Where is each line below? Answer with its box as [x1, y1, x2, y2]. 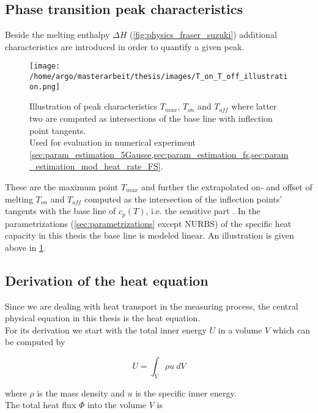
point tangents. [29, 124, 86, 136]
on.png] [29, 82, 61, 91]
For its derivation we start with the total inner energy [5, 323, 207, 336]
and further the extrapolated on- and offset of [141, 180, 312, 193]
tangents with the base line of [5, 204, 116, 217]
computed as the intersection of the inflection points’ [84, 192, 283, 205]
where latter [231, 100, 277, 113]
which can [272, 323, 310, 336]
